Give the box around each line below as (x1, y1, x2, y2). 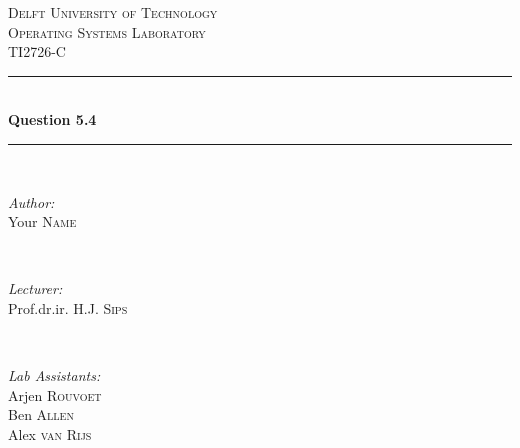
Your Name (8, 211, 77, 232)
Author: (8, 191, 55, 212)
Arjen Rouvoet (8, 384, 102, 405)
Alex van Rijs (8, 423, 92, 444)
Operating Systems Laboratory (8, 21, 206, 42)
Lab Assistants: (8, 365, 101, 386)
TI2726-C (8, 41, 66, 62)
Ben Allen (8, 404, 74, 425)
